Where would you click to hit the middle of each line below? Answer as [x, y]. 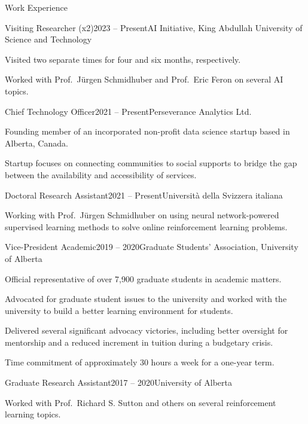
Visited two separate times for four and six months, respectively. [123, 59]
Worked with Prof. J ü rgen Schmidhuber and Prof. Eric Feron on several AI [144, 79]
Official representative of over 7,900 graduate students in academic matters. [143, 278]
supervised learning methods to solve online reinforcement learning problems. [146, 226]
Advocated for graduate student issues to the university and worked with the [146, 299]
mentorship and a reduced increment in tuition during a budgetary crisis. [139, 342]
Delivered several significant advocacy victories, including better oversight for [147, 330]
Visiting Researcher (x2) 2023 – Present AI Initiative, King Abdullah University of [154, 27]
